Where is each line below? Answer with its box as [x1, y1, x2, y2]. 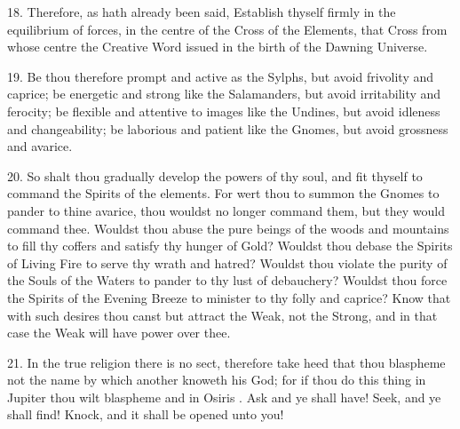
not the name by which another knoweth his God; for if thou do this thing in [7, 370, 426, 389]
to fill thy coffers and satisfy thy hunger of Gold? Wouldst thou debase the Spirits [7, 236, 453, 255]
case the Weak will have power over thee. [7, 323, 231, 342]
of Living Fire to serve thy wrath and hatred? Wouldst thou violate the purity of [7, 253, 448, 272]
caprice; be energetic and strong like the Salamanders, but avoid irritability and [7, 84, 441, 103]
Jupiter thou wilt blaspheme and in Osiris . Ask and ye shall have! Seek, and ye [7, 387, 441, 406]
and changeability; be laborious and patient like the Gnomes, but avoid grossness [7, 119, 448, 138]
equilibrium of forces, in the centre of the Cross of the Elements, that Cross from [7, 20, 448, 38]
